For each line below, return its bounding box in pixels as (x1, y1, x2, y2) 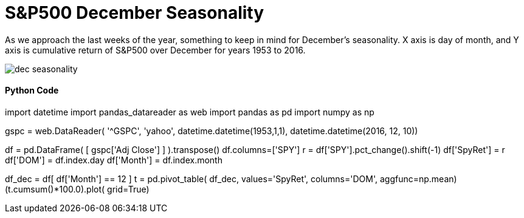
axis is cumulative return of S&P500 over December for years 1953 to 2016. (5, 44, 306, 55)
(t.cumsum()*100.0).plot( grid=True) (5, 183, 150, 194)
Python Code (5, 85, 59, 96)
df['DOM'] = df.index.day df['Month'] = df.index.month (5, 154, 222, 165)
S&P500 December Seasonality (5, 2, 264, 23)
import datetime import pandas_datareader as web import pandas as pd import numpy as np (5, 106, 374, 117)
